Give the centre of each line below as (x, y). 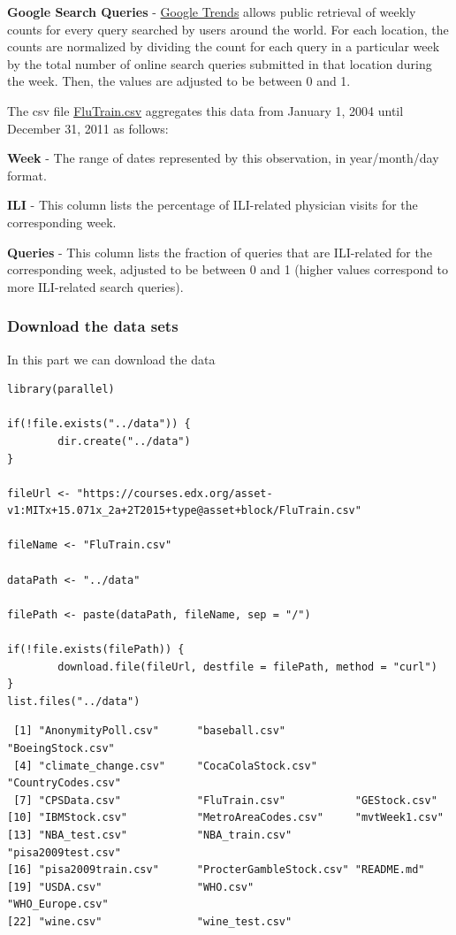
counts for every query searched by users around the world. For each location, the (228, 29)
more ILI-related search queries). (95, 286)
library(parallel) (61, 390)
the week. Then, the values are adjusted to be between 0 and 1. (179, 81)
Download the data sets (93, 326)
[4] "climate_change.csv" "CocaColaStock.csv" (165, 766)
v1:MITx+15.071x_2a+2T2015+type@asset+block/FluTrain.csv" (184, 511)
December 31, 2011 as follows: (88, 128)
